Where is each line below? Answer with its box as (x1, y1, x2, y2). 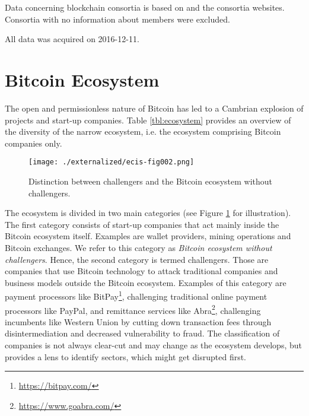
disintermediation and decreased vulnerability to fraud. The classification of (5, 327, 280, 339)
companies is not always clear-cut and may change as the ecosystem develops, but (5, 338, 302, 351)
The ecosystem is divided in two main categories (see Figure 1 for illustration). (5, 207, 291, 219)
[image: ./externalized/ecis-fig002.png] (28, 158, 195, 167)
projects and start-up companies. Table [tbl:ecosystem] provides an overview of (5, 113, 291, 126)
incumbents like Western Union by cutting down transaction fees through (5, 315, 272, 328)
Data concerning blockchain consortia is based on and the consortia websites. (5, 1, 285, 13)
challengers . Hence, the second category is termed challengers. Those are (5, 253, 269, 265)
